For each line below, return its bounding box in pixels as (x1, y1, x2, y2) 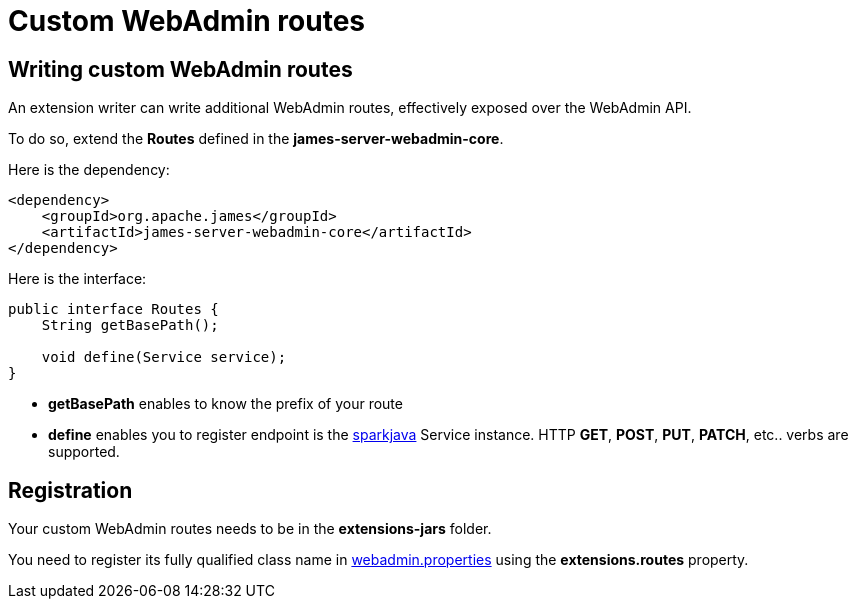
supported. (48, 443, 120, 461)
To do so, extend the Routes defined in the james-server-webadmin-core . (8, 130, 504, 148)
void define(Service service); (41, 349, 287, 366)
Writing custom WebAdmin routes (8, 56, 353, 82)
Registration (8, 477, 133, 503)
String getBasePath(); (41, 317, 219, 334)
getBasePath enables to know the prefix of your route (48, 395, 403, 413)
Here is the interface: (8, 270, 147, 288)
